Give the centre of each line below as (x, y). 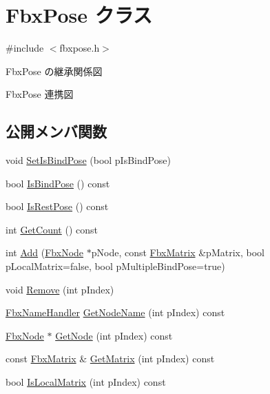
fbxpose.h (80, 48)
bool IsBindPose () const (58, 183)
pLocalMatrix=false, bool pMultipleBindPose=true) (115, 266)
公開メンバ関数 (56, 131)
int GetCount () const (52, 229)
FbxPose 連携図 (40, 94)
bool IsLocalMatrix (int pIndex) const (86, 382)
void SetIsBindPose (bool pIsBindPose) (88, 160)
